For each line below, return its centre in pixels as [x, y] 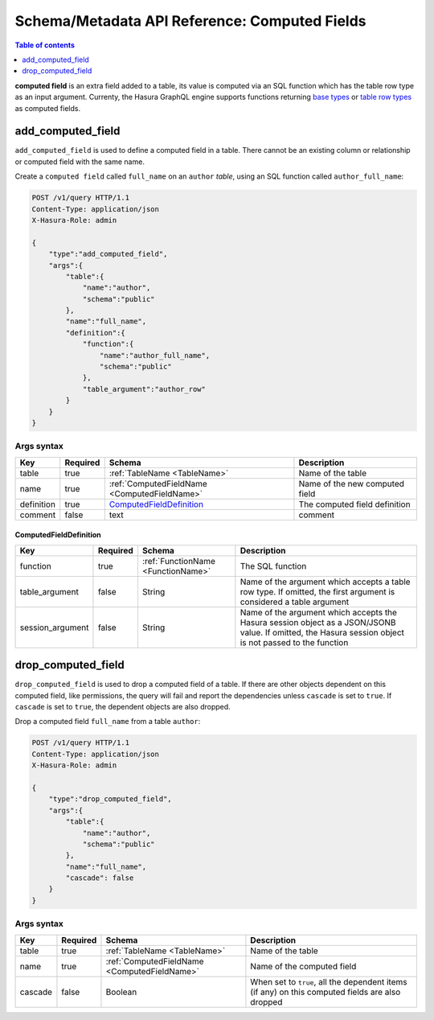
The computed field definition [354, 504]
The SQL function [273, 566]
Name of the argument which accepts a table [325, 582]
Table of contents [45, 45]
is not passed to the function [294, 642]
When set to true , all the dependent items [329, 981]
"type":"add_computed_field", [108, 254]
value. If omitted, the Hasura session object [322, 632]
